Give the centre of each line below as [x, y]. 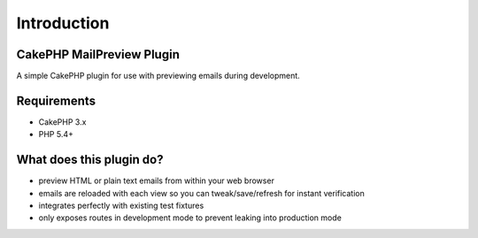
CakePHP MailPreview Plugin [98, 54]
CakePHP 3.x [62, 122]
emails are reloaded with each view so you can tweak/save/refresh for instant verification [201, 193]
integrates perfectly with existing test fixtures [121, 206]
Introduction [63, 23]
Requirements [56, 100]
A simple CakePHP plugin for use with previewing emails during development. [158, 76]
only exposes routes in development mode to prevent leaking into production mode [190, 218]
